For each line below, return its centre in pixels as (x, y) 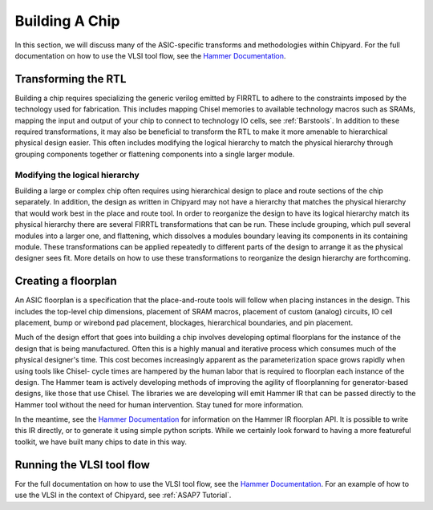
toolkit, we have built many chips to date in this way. (101, 442)
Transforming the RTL (71, 79)
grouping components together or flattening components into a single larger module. (155, 154)
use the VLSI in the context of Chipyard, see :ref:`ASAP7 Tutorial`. (123, 495)
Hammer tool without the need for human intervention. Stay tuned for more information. (159, 404)
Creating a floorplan (66, 281)
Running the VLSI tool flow (82, 465)
